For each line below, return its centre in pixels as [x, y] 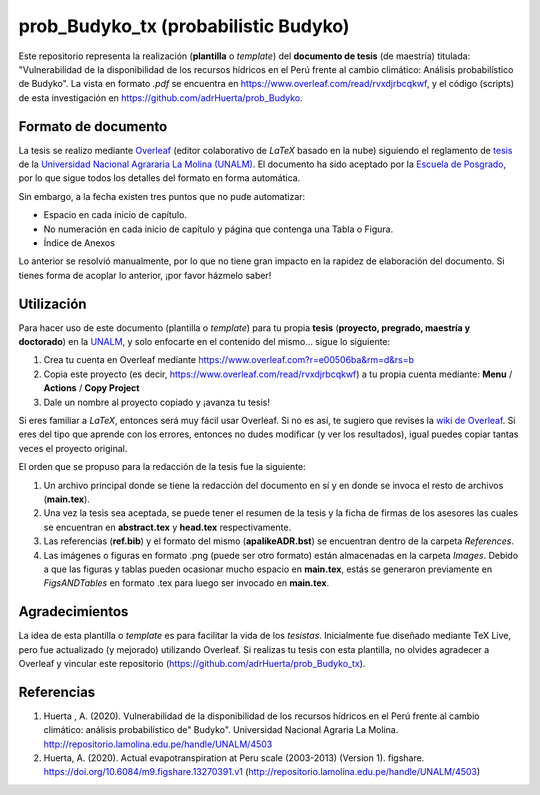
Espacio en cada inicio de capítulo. [115, 215]
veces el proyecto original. [73, 448]
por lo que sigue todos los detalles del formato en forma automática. [159, 178]
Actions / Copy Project [91, 388]
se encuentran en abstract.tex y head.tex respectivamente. [167, 527]
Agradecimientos [73, 611]
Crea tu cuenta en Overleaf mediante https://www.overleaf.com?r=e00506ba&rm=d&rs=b [229, 360]
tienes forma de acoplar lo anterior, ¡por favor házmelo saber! [145, 275]
